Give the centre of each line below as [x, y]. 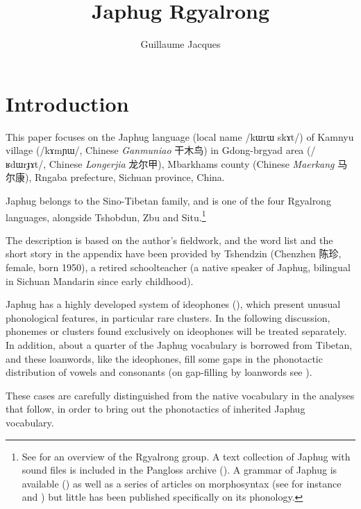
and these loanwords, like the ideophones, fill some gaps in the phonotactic [164, 358]
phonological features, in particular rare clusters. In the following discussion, [168, 317]
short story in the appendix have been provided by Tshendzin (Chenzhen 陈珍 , [174, 253]
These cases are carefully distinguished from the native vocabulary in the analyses [180, 395]
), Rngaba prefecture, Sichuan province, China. [125, 177]
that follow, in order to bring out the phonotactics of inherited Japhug [156, 409]
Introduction [67, 103]
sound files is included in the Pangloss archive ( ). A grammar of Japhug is [179, 470]
